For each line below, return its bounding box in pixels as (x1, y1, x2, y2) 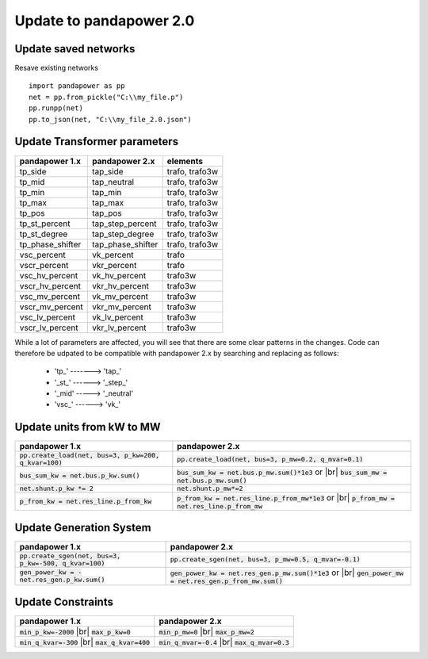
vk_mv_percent (92, 290, 149, 301)
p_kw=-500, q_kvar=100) (19, 559, 105, 567)
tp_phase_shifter (19, 239, 82, 250)
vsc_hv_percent (19, 270, 78, 281)
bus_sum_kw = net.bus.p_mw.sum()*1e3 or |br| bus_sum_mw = (177, 466, 388, 477)
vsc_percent (19, 249, 67, 260)
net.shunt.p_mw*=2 (177, 485, 243, 493)
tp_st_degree (19, 228, 68, 239)
